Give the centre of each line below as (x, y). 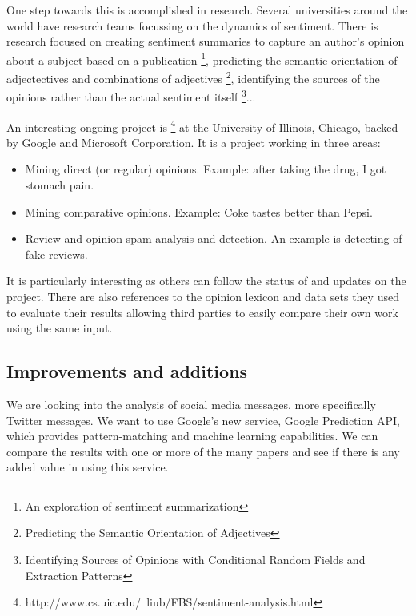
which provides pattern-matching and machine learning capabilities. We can (192, 436)
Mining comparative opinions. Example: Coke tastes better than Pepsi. (199, 211)
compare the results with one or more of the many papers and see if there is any (203, 451)
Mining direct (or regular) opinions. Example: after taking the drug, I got (206, 169)
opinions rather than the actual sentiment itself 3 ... (131, 95)
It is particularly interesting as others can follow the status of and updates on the (206, 281)
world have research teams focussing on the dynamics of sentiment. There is (192, 25)
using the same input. (60, 328)
